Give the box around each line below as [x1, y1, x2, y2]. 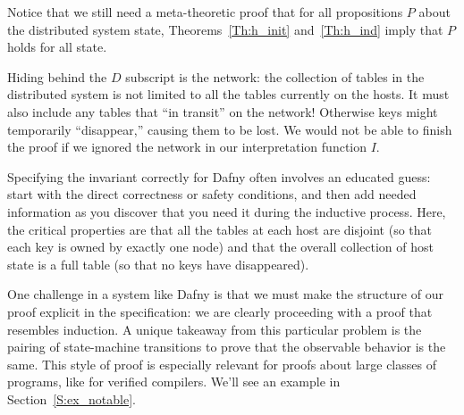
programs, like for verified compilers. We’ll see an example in [7, 372, 341, 391]
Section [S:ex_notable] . [7, 389, 136, 408]
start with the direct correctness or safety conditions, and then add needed [7, 185, 417, 203]
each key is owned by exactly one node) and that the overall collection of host [7, 237, 434, 256]
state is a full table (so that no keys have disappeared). [7, 254, 309, 273]
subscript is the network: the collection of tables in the [125, 67, 425, 86]
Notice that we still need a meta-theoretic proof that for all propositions [7, 3, 403, 21]
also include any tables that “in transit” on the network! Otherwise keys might [7, 102, 438, 120]
